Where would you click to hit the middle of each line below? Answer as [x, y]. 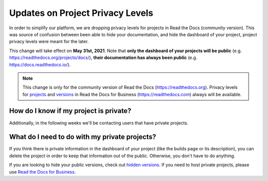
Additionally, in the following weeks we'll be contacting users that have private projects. [99, 123]
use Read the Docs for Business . [42, 172]
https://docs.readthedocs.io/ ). [40, 64]
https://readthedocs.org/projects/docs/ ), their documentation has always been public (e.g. [103, 58]
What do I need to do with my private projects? [83, 137]
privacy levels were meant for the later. [49, 42]
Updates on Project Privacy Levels [81, 13]
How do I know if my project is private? [70, 111]
